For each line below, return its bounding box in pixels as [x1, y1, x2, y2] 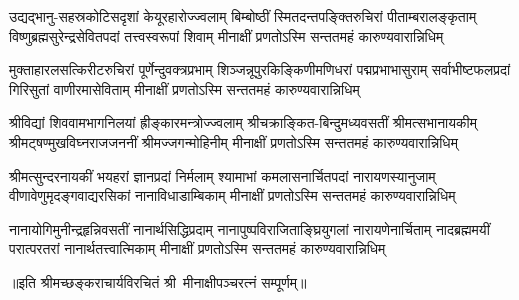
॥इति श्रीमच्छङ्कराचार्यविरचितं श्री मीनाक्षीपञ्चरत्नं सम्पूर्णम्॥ [9, 271, 307, 292]
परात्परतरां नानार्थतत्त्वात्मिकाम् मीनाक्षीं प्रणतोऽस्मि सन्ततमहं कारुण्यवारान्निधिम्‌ [9, 238, 386, 259]
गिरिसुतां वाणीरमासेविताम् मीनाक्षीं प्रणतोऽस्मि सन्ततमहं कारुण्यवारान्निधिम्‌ [9, 78, 360, 99]
